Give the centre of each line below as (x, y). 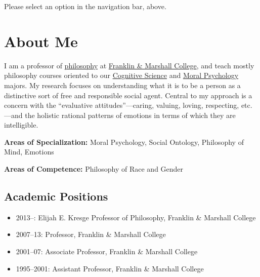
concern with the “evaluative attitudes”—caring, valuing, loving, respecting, (122, 105)
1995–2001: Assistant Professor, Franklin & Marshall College (110, 268)
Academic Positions (56, 196)
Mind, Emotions (29, 152)
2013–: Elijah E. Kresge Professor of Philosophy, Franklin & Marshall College (136, 217)
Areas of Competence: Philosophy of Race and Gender (94, 169)
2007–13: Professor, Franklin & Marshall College (91, 234)
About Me (41, 41)
